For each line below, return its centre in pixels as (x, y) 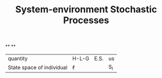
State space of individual (38, 67)
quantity (18, 59)
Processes (86, 20)
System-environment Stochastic (86, 9)
